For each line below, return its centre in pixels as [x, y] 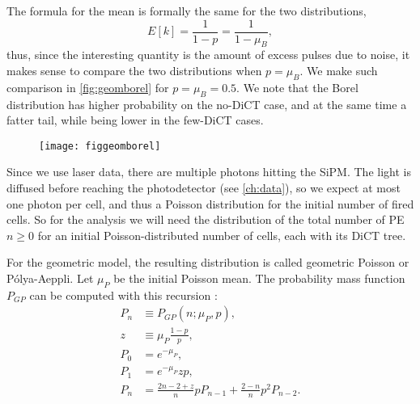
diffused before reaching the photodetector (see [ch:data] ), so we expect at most [204, 188]
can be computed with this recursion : [123, 295]
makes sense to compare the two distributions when [134, 71]
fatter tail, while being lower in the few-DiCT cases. [135, 120]
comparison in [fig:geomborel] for [88, 87]
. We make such [339, 71]
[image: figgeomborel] [100, 146]
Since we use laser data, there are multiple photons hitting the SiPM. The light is [209, 172]
